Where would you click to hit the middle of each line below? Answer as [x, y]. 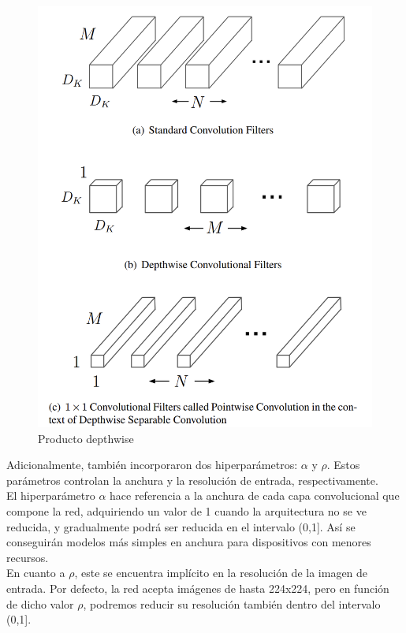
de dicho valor [40, 603]
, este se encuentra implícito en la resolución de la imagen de [221, 573]
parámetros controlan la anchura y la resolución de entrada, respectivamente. [192, 480]
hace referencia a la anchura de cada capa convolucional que [255, 495]
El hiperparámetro [51, 495]
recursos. [28, 557]
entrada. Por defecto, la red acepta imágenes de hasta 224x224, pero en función [198, 588]
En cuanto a [36, 573]
